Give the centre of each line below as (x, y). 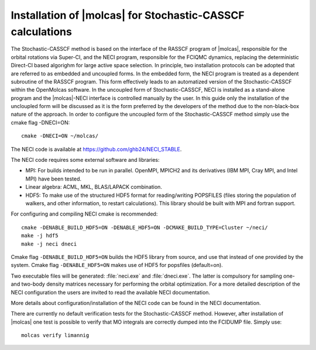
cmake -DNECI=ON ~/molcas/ (60, 136)
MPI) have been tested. (54, 179)
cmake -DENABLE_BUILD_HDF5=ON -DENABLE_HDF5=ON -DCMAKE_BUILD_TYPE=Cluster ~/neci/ (145, 227)
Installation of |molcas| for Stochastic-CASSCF (128, 15)
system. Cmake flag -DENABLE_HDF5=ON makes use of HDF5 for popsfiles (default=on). (117, 265)
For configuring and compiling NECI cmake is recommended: (84, 214)
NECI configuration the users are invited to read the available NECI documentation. (111, 292)
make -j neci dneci (49, 244)
